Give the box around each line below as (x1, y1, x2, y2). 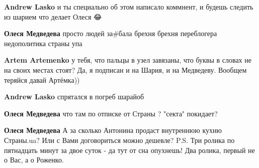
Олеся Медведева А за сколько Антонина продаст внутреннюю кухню (4, 125, 222, 135)
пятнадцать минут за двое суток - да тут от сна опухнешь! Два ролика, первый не (4, 144, 255, 155)
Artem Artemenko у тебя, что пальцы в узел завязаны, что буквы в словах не (4, 55, 251, 65)
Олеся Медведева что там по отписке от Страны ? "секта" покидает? (4, 108, 218, 118)
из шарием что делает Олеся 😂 (4, 11, 102, 22)
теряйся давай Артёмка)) (4, 74, 80, 85)
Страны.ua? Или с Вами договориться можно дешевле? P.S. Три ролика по (4, 134, 235, 145)
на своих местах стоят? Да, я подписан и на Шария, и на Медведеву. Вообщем (4, 64, 247, 75)
